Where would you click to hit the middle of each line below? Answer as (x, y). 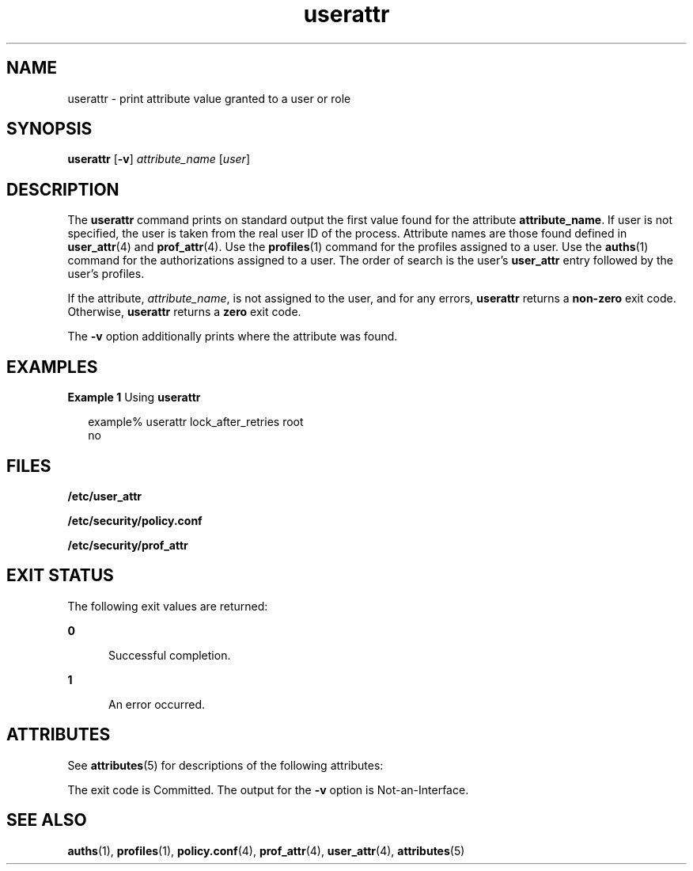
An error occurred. (157, 704)
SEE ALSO (47, 820)
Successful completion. (170, 655)
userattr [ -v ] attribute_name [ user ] (159, 159)
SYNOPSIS (49, 129)
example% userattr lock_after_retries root (196, 422)
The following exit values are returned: (168, 606)
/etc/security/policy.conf (135, 520)
